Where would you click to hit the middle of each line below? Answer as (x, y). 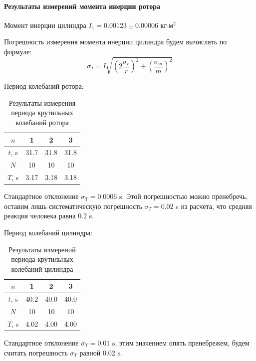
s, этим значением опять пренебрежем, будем (181, 342)
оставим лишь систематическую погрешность (73, 206)
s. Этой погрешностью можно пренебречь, (183, 196)
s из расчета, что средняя (214, 206)
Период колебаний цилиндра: (48, 232)
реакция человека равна (40, 216)
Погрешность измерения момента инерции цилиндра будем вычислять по (116, 42)
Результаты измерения (42, 102)
